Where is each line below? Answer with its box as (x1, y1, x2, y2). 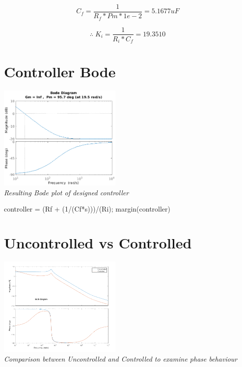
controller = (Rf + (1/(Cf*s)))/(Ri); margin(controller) (4, 204, 171, 214)
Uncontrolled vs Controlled (4, 233, 192, 253)
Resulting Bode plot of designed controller (4, 187, 129, 197)
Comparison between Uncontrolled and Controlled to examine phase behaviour (4, 354, 238, 364)
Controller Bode (4, 61, 116, 82)
